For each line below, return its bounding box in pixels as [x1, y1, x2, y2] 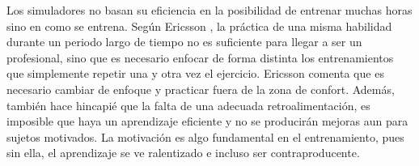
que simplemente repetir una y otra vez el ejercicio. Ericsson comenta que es [6, 65, 384, 82]
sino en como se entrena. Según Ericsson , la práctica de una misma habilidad [6, 17, 392, 34]
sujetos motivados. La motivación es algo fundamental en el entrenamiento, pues [6, 128, 404, 145]
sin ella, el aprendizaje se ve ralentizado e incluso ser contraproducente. [6, 144, 360, 161]
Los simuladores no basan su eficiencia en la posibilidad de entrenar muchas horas [6, 2, 413, 18]
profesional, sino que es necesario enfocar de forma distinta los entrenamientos [6, 49, 394, 66]
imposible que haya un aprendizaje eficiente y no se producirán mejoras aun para [6, 113, 408, 130]
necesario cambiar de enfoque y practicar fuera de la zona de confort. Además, [6, 80, 395, 97]
